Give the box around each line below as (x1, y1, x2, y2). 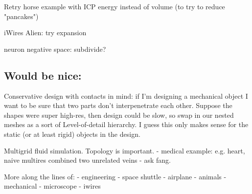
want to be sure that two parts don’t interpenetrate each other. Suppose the (4, 100, 232, 110)
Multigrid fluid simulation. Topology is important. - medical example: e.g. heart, (4, 145, 245, 155)
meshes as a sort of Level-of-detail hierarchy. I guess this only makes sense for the (4, 119, 249, 129)
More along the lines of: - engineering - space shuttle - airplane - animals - (4, 171, 227, 181)
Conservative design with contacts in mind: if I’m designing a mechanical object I (4, 90, 248, 101)
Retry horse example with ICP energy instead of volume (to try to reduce (4, 1, 225, 11)
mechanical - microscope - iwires (4, 181, 101, 191)
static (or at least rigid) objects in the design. (4, 129, 140, 139)
